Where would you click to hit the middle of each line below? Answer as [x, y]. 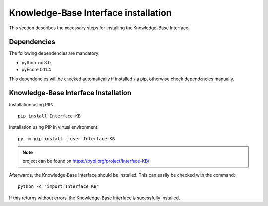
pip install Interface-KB [50, 116]
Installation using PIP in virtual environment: [54, 127]
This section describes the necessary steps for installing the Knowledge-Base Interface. [99, 28]
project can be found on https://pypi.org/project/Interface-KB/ [86, 161]
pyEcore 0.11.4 [36, 70]
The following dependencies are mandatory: [54, 53]
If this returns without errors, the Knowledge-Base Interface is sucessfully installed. [95, 198]
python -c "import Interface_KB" [59, 186]
